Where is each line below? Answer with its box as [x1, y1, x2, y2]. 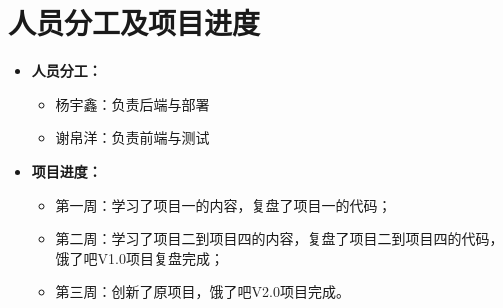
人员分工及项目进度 [8, 2, 261, 43]
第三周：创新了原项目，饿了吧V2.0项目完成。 [55, 281, 350, 302]
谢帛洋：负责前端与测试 [55, 127, 210, 148]
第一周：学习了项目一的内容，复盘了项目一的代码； [55, 194, 392, 215]
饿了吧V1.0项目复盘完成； [55, 247, 224, 268]
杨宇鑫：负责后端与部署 [55, 93, 210, 114]
